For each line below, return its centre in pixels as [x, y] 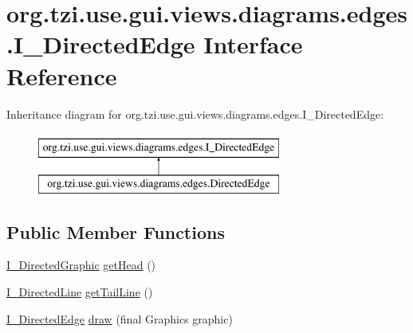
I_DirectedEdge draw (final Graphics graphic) [120, 318]
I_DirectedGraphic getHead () [81, 265]
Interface [253, 44]
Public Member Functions [116, 231]
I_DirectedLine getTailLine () [80, 292]
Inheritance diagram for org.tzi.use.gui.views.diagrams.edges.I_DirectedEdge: [195, 114]
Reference [62, 75]
